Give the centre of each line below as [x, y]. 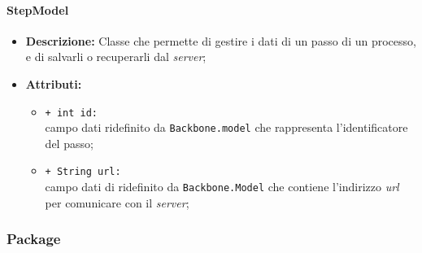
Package [34, 239]
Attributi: [54, 83]
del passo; [69, 143]
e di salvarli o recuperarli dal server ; [116, 57]
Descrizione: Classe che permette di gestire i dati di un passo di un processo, [221, 40]
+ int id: [72, 113]
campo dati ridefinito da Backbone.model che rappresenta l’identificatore [226, 127]
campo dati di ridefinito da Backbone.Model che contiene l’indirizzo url [222, 187]
